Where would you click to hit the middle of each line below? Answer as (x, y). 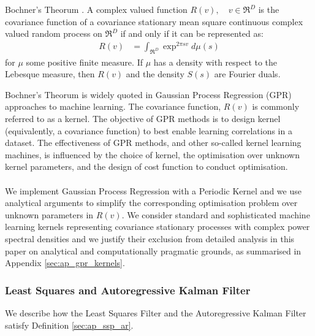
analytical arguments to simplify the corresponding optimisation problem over (151, 203)
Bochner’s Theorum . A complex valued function (96, 9)
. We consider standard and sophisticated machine (216, 214)
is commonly (276, 106)
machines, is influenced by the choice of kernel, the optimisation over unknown (152, 154)
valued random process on (54, 33)
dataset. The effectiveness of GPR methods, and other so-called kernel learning (153, 143)
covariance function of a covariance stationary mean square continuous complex (154, 21)
